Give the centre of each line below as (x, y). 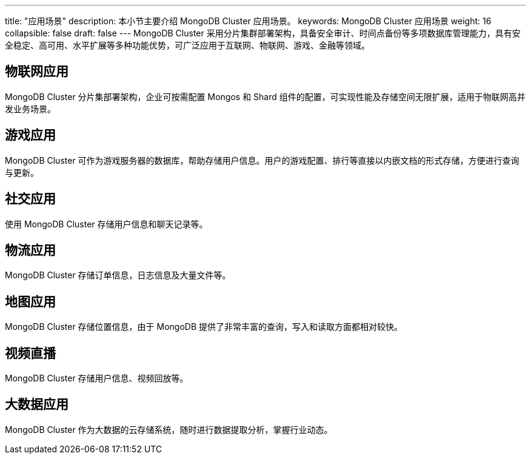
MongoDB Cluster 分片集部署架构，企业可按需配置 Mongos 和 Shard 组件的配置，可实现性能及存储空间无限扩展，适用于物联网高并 (265, 96)
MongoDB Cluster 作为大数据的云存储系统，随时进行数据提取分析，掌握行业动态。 (169, 429)
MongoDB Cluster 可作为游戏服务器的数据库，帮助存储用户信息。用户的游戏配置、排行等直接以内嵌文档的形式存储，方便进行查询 (262, 160)
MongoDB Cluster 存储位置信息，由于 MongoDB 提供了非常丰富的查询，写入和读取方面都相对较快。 (204, 327)
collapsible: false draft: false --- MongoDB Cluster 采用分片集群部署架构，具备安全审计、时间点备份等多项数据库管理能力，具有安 (263, 33)
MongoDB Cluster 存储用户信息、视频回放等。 (97, 378)
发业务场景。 (30, 109)
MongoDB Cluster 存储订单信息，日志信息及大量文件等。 (118, 275)
